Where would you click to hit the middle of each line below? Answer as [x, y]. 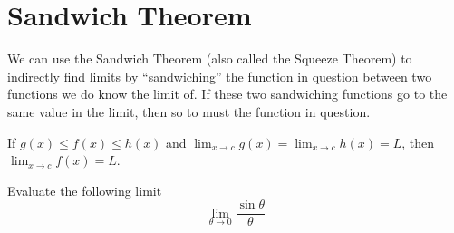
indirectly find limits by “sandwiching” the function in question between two [220, 76]
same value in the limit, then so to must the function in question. [189, 111]
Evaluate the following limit [85, 190]
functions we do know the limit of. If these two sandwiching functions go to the [227, 94]
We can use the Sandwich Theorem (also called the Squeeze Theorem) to [210, 58]
